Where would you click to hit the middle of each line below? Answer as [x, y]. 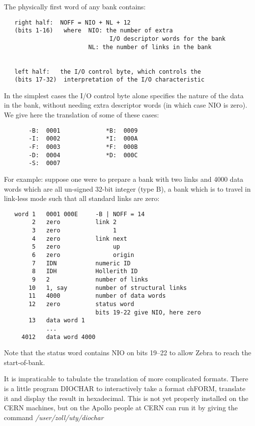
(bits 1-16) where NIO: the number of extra [94, 31]
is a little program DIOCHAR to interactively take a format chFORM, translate [125, 388]
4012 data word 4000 [58, 337]
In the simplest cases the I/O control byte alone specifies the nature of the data [124, 95]
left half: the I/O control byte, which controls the [108, 71]
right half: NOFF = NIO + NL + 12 [72, 22]
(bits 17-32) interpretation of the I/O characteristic [110, 80]
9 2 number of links [90, 279]
